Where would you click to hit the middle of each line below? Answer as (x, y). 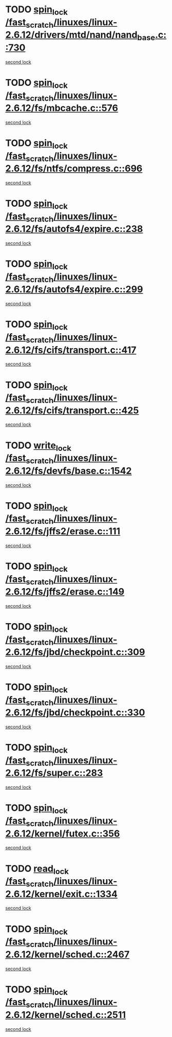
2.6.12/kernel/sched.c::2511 (66, 1015)
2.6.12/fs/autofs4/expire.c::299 (74, 289)
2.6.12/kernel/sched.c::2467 (68, 954)
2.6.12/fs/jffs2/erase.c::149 (65, 592)
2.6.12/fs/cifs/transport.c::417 (71, 350)
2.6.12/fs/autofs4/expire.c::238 (74, 229)
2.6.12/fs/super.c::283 (54, 773)
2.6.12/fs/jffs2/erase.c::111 (63, 531)
